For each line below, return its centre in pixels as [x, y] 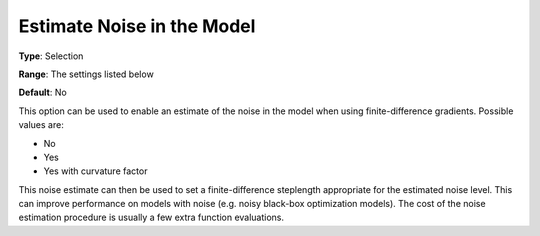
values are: [41, 125]
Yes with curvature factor [95, 171]
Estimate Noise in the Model [137, 26]
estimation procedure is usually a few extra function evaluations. [151, 217]
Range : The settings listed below [86, 74]
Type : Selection [51, 56]
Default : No [42, 92]
